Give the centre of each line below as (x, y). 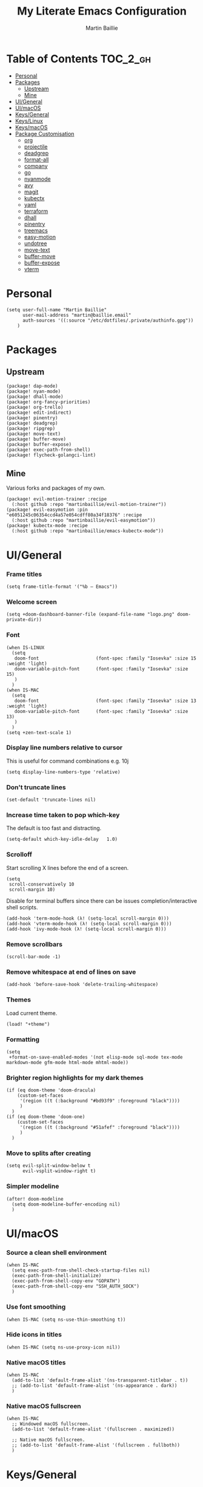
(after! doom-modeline (35, 1199)
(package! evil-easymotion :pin (47, 510)
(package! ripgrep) (31, 428)
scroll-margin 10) (32, 889)
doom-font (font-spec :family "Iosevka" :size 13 (105, 701)
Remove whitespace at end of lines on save (71, 972)
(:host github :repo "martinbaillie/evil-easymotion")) (84, 521)
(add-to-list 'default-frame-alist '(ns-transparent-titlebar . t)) (100, 1381)
